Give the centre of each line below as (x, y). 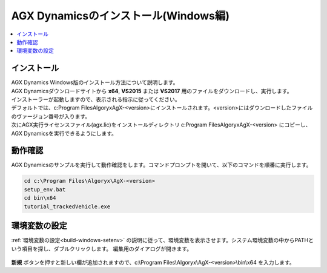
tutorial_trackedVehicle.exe (67, 206)
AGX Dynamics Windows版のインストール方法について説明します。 (95, 82)
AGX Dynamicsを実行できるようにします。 (64, 133)
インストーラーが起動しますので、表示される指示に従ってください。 (96, 99)
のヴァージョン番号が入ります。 (51, 116)
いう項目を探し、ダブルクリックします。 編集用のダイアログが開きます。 (102, 249)
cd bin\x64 (40, 198)
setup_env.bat (45, 189)
